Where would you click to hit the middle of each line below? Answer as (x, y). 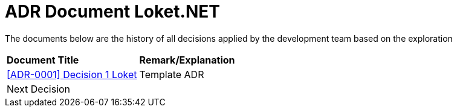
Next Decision (39, 89)
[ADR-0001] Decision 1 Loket (72, 74)
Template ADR (172, 74)
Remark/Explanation (187, 60)
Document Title (43, 60)
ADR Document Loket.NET (112, 12)
